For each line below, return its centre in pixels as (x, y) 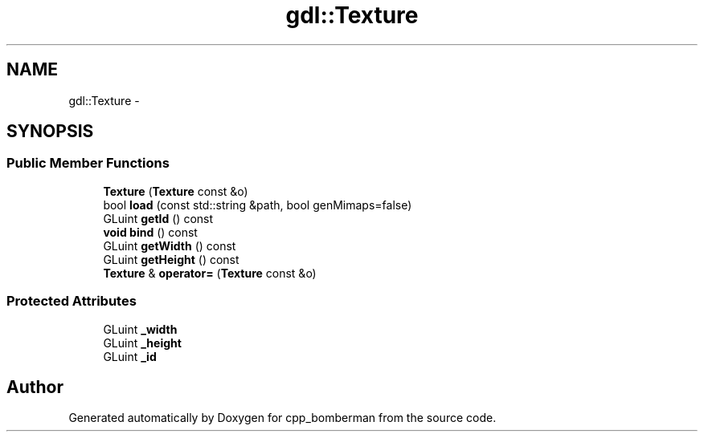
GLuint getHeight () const (171, 259)
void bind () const (150, 232)
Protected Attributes (72, 301)
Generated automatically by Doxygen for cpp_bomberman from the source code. (282, 418)
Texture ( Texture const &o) (176, 191)
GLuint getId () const (158, 218)
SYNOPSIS (50, 132)
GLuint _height (142, 343)
